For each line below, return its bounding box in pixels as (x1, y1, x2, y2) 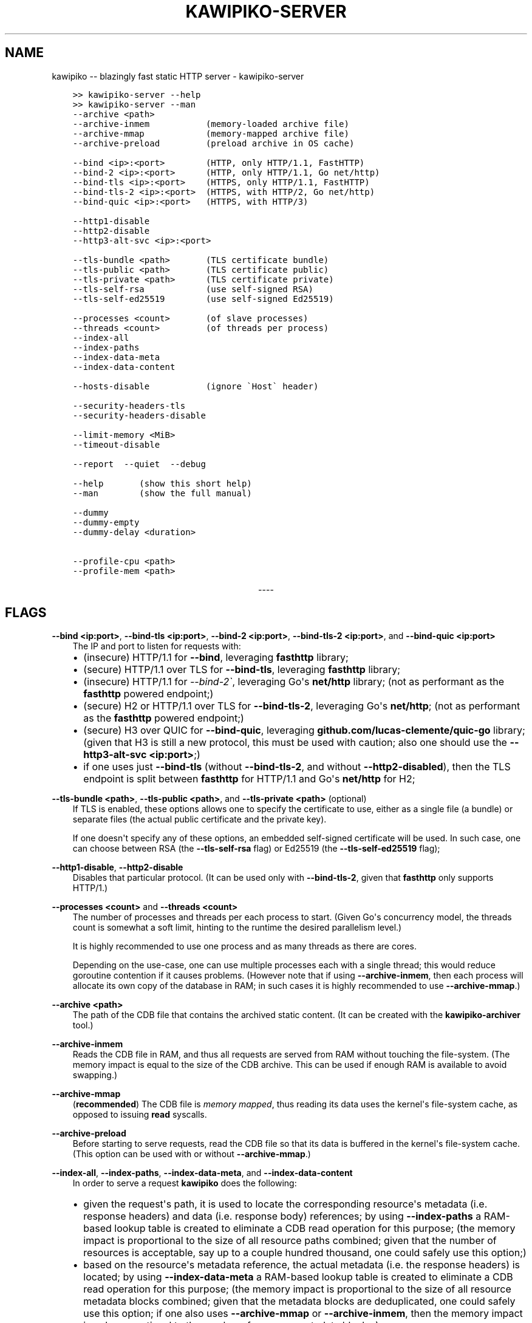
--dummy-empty (72, 517, 140, 527)
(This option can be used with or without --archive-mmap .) (72, 1149, 311, 1160)
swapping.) (72, 1070, 118, 1081)
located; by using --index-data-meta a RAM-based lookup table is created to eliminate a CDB (83, 1271, 513, 1284)
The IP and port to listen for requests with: (72, 641, 241, 652)
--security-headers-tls (72, 400, 186, 411)
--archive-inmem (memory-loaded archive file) (72, 118, 349, 129)
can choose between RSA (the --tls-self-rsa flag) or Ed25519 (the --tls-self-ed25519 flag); (72, 843, 440, 854)
